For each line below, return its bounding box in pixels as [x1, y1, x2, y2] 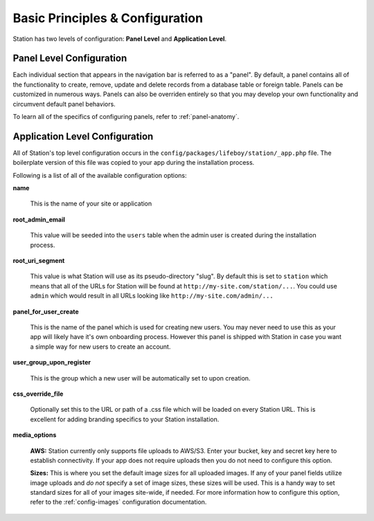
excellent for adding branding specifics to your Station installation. [30, 415, 220, 423]
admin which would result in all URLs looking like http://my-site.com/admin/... [30, 291, 274, 300]
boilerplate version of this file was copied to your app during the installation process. [12, 158, 255, 167]
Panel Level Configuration [12, 53, 127, 64]
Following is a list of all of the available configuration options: [12, 171, 187, 179]
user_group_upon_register [12, 358, 91, 367]
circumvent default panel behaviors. [12, 100, 116, 108]
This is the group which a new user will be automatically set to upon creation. [30, 374, 251, 382]
